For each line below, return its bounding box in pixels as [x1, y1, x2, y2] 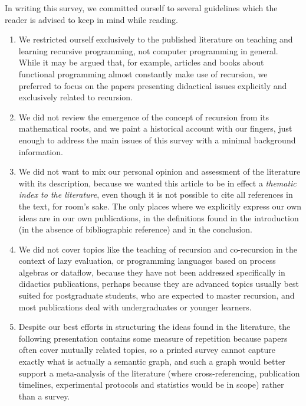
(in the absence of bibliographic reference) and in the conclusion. [18, 223, 252, 235]
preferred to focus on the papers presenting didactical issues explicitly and [18, 79, 287, 91]
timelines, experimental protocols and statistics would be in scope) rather [18, 378, 284, 391]
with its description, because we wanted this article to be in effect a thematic [18, 176, 297, 189]
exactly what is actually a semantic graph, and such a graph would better [18, 355, 285, 368]
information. [18, 145, 63, 158]
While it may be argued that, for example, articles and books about [18, 56, 264, 68]
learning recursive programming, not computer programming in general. [18, 44, 278, 57]
